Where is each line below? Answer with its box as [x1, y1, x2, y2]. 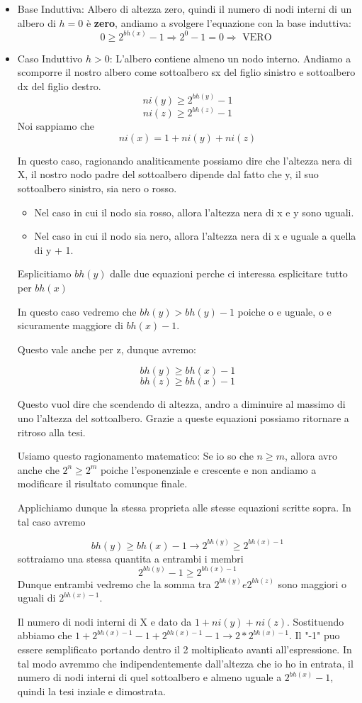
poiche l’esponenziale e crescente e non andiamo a [100, 462, 317, 477]
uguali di [17, 590, 56, 605]
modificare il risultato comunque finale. [17, 476, 188, 491]
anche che [17, 462, 60, 477]
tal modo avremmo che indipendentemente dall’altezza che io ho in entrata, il [17, 655, 353, 670]
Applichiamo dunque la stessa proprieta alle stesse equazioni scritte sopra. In [17, 499, 351, 514]
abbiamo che [17, 628, 72, 643]
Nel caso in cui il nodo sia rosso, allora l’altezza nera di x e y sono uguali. [34, 204, 354, 219]
